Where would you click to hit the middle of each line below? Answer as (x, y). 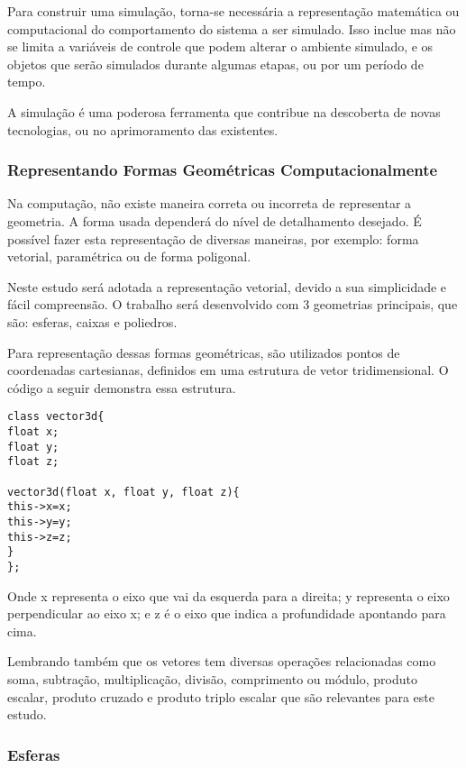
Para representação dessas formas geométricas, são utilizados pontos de (204, 352)
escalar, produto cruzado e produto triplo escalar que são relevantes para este (221, 696)
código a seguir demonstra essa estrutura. (122, 387)
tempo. (27, 82)
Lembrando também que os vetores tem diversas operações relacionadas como (222, 661)
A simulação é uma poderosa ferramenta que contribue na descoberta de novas (224, 111)
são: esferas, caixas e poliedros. (92, 321)
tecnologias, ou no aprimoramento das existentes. (143, 129)
